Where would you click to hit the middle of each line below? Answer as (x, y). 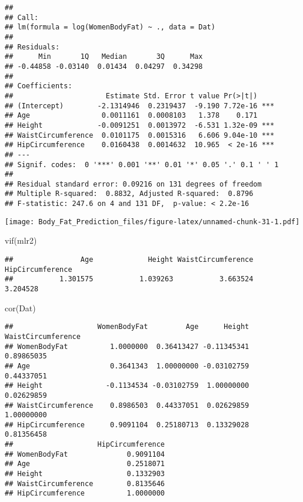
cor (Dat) (20, 307)
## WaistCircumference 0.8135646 (85, 483)
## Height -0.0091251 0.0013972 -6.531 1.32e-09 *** (140, 125)
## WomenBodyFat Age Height (127, 327)
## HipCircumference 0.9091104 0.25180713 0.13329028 (127, 425)
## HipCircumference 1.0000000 (85, 493)
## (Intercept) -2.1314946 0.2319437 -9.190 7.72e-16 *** (140, 106)
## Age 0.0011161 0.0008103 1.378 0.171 (131, 116)
